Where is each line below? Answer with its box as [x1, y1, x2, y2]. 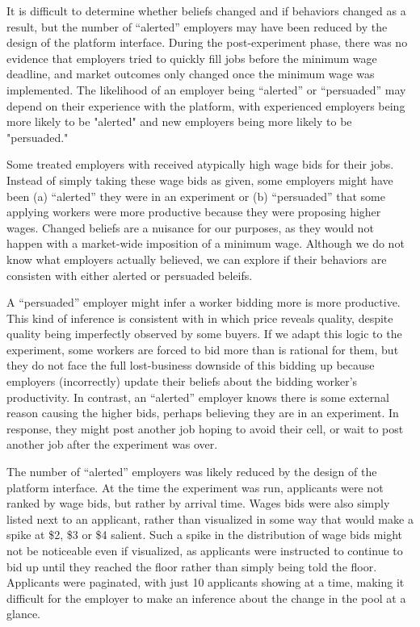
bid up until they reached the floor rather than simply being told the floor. [6, 558, 377, 575]
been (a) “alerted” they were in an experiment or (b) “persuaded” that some [6, 187, 385, 204]
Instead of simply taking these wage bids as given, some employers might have [6, 171, 393, 188]
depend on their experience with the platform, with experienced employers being [6, 97, 405, 114]
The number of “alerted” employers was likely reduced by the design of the [6, 463, 377, 480]
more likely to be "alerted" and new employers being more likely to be [6, 113, 352, 130]
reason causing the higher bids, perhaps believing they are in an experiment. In [6, 404, 399, 421]
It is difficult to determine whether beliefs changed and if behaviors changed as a [6, 2, 406, 19]
